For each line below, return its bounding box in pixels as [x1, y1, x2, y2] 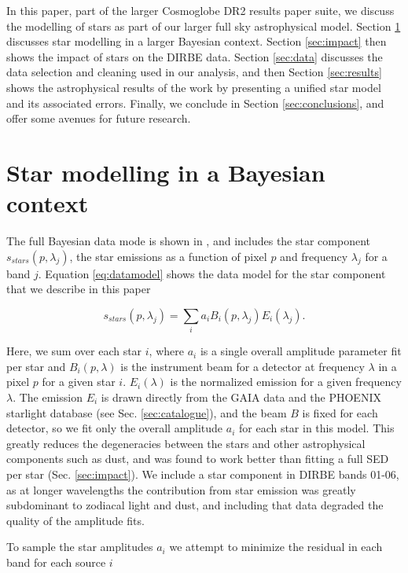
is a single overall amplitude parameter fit [200, 343, 402, 359]
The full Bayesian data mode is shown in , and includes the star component [6, 233, 371, 249]
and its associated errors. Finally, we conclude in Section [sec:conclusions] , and [6, 94, 384, 111]
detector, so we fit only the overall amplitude [6, 420, 223, 436]
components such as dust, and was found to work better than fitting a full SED [6, 450, 389, 467]
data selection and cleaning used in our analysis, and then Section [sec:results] [6, 64, 382, 80]
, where [149, 343, 184, 359]
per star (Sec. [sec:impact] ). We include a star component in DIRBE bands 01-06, [6, 465, 399, 482]
